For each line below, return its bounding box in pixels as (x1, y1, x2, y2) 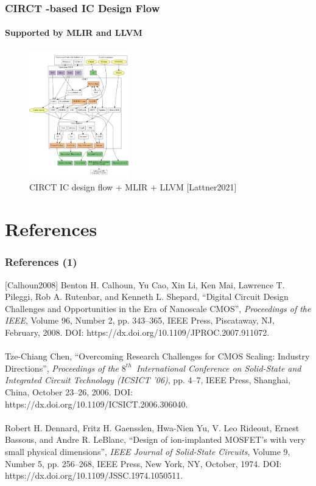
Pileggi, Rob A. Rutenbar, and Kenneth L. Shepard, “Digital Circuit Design (5, 290, 289, 303)
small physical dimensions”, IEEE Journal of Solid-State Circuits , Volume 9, (5, 445, 290, 457)
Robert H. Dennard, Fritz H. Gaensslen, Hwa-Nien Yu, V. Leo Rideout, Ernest (5, 421, 300, 434)
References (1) (5, 254, 77, 269)
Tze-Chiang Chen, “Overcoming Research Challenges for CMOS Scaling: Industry (5, 350, 310, 363)
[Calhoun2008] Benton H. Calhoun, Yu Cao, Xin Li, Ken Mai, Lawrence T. (5, 278, 285, 291)
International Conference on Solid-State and (136, 361, 301, 374)
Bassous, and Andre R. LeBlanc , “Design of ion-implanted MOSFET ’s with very (5, 433, 306, 446)
